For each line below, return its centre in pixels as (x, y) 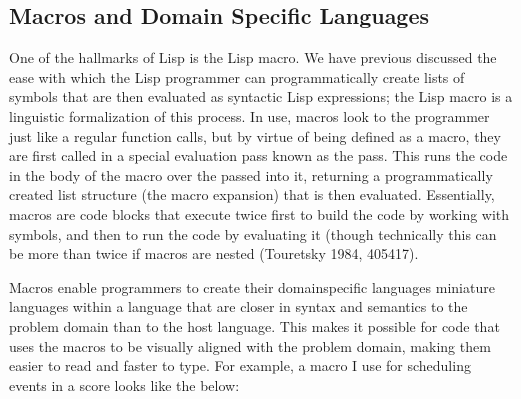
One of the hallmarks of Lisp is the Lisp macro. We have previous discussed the (253, 57)
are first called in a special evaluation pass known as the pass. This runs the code (258, 155)
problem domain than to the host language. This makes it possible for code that (254, 325)
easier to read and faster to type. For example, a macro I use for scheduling (240, 365)
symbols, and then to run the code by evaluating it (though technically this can (253, 233)
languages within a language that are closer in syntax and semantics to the (238, 306)
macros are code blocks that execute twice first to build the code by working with (259, 213)
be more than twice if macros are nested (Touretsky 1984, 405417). (214, 253)
